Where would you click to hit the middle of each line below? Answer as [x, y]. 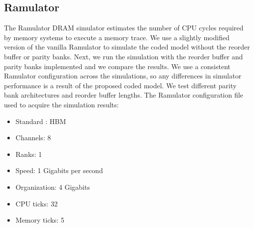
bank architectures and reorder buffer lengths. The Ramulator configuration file [124, 95]
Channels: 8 [33, 138]
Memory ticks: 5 [40, 220]
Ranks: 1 [29, 154]
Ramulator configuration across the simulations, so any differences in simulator [123, 76]
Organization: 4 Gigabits [53, 187]
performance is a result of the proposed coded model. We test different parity [120, 85]
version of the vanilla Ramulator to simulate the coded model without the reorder [127, 47]
